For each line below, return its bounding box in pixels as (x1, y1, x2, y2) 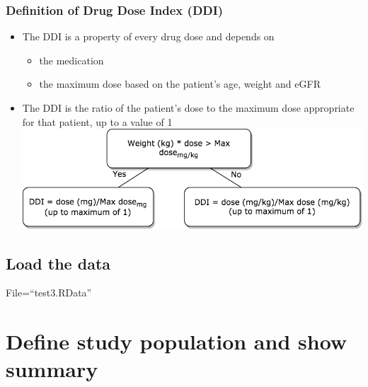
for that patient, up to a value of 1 (22, 114, 173, 129)
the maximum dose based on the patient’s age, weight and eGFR (39, 76, 321, 91)
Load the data (6, 252, 111, 274)
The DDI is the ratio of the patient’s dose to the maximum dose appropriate (22, 100, 355, 115)
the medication (39, 52, 104, 67)
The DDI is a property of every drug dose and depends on (22, 29, 275, 44)
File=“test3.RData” (6, 285, 92, 300)
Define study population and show (6, 327, 347, 356)
